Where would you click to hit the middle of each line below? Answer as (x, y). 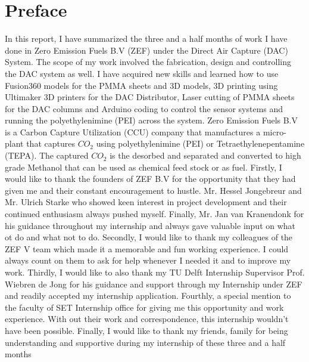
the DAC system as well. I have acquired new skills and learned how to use (142, 73)
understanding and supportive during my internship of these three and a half (145, 342)
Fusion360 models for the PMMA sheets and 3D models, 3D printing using (141, 85)
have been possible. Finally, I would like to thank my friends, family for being (146, 330)
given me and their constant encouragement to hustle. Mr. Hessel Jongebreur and (153, 190)
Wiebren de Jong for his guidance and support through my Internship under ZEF (154, 284)
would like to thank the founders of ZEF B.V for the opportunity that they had (150, 179)
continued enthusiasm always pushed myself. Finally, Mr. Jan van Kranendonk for (154, 214)
